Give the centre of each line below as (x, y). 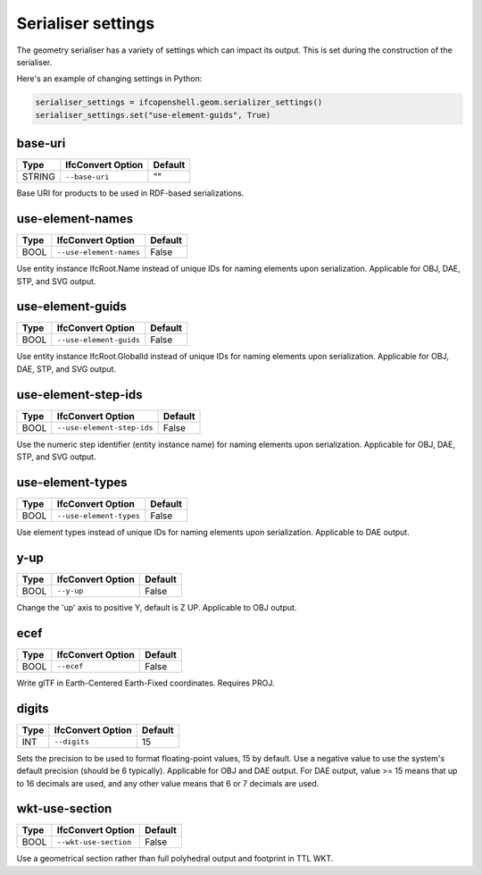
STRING (38, 177)
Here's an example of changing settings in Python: (109, 79)
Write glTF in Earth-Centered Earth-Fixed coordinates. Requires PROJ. (146, 683)
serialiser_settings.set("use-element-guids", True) (153, 115)
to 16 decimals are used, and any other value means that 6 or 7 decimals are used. (168, 783)
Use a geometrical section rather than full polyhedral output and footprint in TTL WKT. (175, 859)
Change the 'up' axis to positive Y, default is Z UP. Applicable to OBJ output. (157, 607)
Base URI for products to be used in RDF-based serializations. (130, 193)
